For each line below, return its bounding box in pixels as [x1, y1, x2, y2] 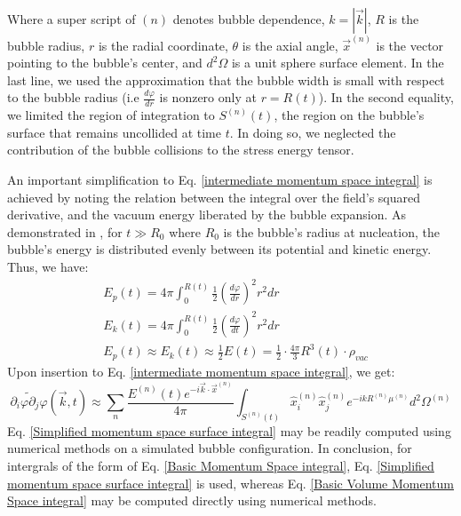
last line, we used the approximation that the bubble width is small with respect [7, 70, 445, 89]
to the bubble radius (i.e [7, 88, 139, 107]
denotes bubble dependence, [172, 10, 325, 28]
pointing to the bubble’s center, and [7, 53, 203, 72]
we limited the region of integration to [7, 106, 215, 124]
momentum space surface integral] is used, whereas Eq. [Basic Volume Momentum [7, 473, 454, 492]
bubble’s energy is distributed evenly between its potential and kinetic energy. [7, 240, 432, 258]
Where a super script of [7, 10, 136, 28]
